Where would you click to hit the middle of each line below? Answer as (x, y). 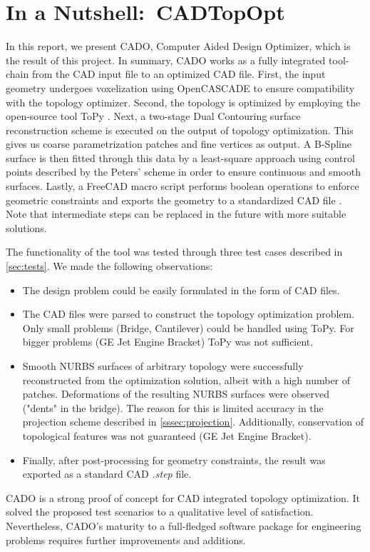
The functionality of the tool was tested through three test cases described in (174, 252)
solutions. (26, 227)
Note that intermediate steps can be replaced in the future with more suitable (176, 214)
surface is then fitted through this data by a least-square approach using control (180, 157)
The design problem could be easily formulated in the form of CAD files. (181, 290)
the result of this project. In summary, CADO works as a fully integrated (166, 60)
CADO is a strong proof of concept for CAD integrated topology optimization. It (183, 497)
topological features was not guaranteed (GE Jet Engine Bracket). (167, 435)
